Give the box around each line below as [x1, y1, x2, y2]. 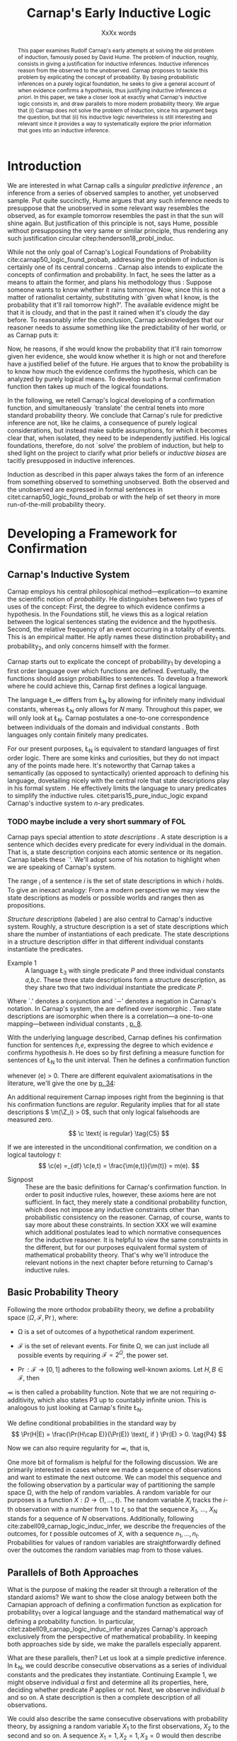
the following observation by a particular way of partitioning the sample [7, 1480, 216, 1489]
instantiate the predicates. [7, 945, 83, 954]
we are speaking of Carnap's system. [7, 863, 116, 871]
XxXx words [101, 28, 137, 37]
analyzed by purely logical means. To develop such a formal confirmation [7, 375, 221, 383]
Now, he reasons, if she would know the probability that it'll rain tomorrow [7, 344, 223, 353]
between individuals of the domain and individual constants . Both [7, 723, 200, 732]
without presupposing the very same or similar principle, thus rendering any [7, 227, 229, 235]
